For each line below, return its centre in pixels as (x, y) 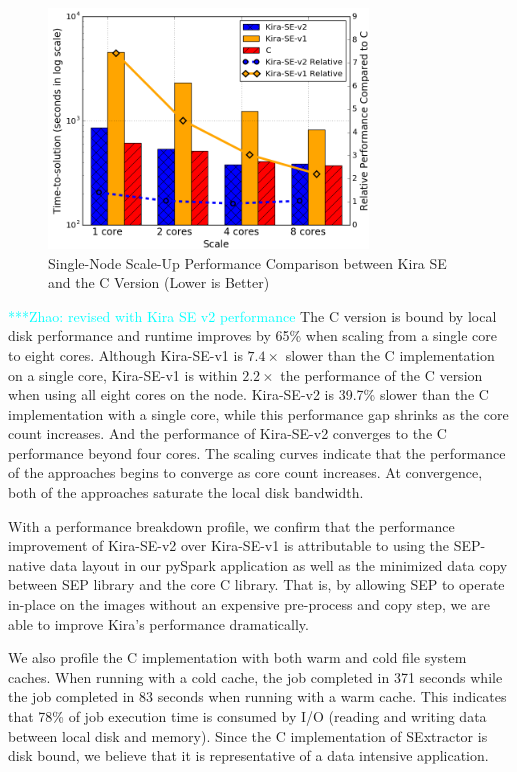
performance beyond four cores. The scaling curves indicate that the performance (257, 452)
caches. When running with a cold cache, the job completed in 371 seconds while (255, 676)
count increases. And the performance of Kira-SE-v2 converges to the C (227, 433)
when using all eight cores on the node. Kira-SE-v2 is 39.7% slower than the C (248, 394)
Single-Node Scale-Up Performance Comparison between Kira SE (247, 262)
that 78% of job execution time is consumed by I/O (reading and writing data (247, 716)
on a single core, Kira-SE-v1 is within (123, 374)
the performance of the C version (381, 374)
